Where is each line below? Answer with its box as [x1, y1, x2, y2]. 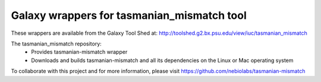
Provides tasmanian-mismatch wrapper [31, 48, 128, 55]
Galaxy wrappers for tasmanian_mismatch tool [11, 9, 247, 22]
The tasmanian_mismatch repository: [11, 40, 102, 47]
